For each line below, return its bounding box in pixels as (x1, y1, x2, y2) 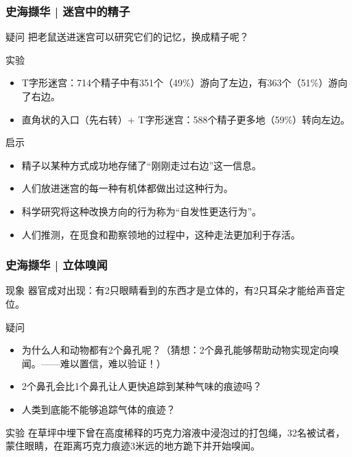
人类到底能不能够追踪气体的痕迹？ (21, 402, 176, 416)
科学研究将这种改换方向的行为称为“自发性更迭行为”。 (21, 203, 262, 218)
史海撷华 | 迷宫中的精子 (5, 2, 130, 19)
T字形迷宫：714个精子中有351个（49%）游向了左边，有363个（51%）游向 (21, 75, 348, 90)
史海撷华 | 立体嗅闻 (5, 256, 108, 273)
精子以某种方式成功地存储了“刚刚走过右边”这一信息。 (21, 158, 262, 172)
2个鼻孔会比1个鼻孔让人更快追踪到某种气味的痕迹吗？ (21, 379, 262, 393)
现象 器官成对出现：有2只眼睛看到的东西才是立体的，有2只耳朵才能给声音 (5, 283, 336, 297)
